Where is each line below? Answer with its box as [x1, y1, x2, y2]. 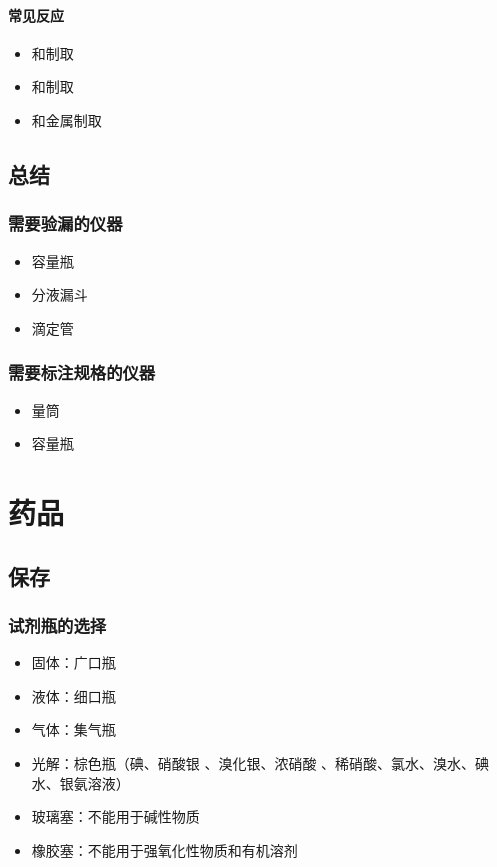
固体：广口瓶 [31, 652, 116, 673]
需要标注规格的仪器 [8, 360, 156, 385]
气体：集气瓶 [31, 719, 116, 740]
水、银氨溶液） [31, 772, 130, 793]
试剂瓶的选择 [8, 612, 107, 637]
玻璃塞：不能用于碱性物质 [31, 806, 200, 827]
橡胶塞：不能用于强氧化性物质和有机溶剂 [31, 839, 298, 860]
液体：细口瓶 [31, 685, 116, 706]
